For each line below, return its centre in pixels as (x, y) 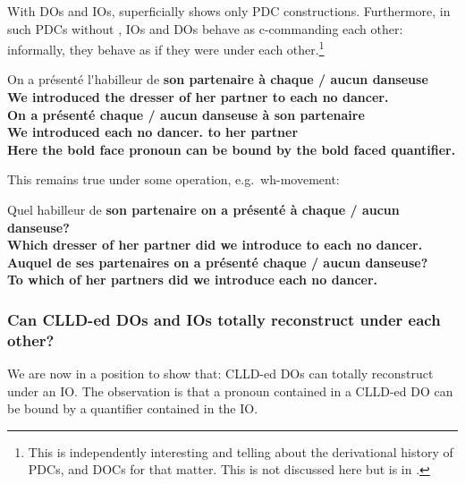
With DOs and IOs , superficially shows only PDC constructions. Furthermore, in (229, 11)
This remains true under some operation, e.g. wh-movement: (173, 179)
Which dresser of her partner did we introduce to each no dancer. (215, 245)
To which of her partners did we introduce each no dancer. (193, 280)
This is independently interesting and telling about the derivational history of (241, 451)
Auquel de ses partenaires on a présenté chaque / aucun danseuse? (218, 262)
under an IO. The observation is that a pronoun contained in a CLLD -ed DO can (230, 391)
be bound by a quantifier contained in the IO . (133, 408)
